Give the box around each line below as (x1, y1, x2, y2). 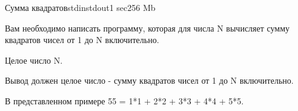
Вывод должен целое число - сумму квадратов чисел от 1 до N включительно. (5, 74, 294, 87)
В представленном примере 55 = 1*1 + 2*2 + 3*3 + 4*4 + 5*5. (5, 94, 244, 107)
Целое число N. (5, 53, 63, 66)
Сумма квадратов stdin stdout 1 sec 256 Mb (5, 1, 156, 13)
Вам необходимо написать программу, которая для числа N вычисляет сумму (5, 21, 290, 34)
